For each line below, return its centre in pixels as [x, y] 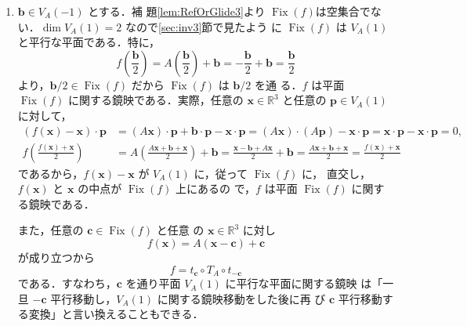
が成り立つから [56, 257]
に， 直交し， [336, 173]
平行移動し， [83, 298]
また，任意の [51, 230]
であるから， [51, 173]
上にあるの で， [215, 188]
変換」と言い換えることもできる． [116, 314]
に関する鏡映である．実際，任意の [156, 100]
